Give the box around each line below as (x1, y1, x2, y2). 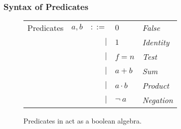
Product (142, 80, 170, 92)
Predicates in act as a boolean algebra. (23, 116, 142, 126)
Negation (142, 94, 173, 106)
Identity (142, 36, 170, 48)
